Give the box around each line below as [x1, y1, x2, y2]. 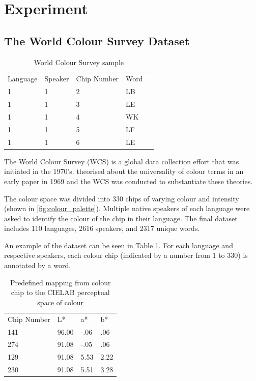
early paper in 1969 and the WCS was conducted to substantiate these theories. [4, 175, 253, 186]
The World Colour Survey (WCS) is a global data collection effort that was [4, 156, 239, 166]
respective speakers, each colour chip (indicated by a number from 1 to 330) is [4, 250, 248, 260]
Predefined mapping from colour [10, 277, 111, 287]
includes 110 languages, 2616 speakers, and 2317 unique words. [4, 223, 200, 233]
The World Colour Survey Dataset [4, 33, 190, 48]
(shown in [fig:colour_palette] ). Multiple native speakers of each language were [4, 203, 250, 214]
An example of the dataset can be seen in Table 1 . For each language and [4, 240, 233, 250]
